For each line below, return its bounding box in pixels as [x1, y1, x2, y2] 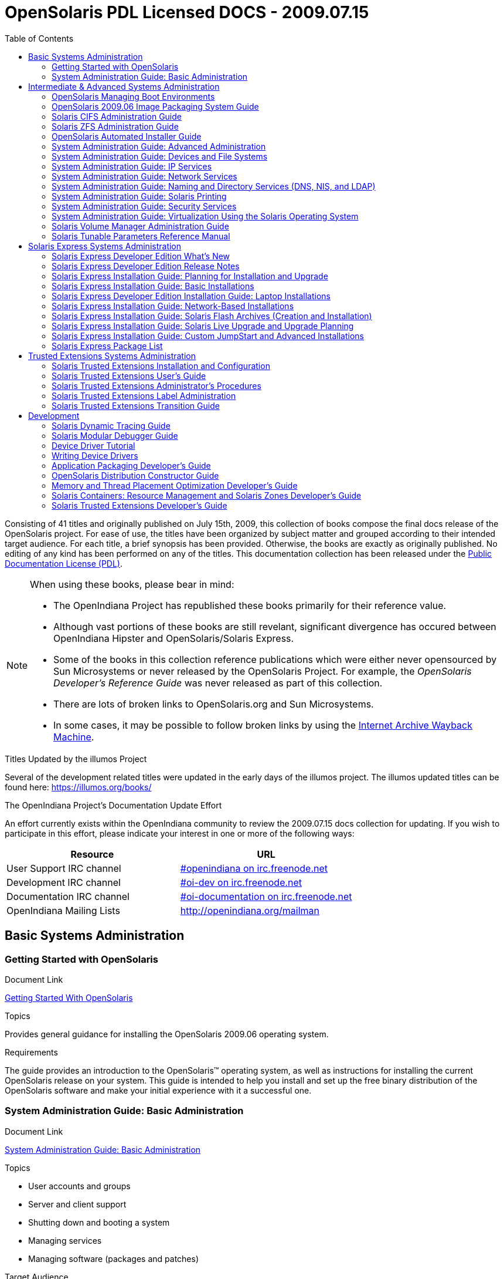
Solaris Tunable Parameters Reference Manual [52, 231, 230, 241]
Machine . [53, 730, 94, 743]
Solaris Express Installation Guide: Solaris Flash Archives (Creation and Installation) [52, 310, 372, 321]
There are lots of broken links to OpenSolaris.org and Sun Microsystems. [53, 698, 374, 710]
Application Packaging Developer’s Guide [52, 460, 211, 471]
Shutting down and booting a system [28, 1217, 170, 1227]
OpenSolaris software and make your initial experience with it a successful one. [5, 1085, 312, 1095]
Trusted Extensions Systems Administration [28, 350, 196, 361]
